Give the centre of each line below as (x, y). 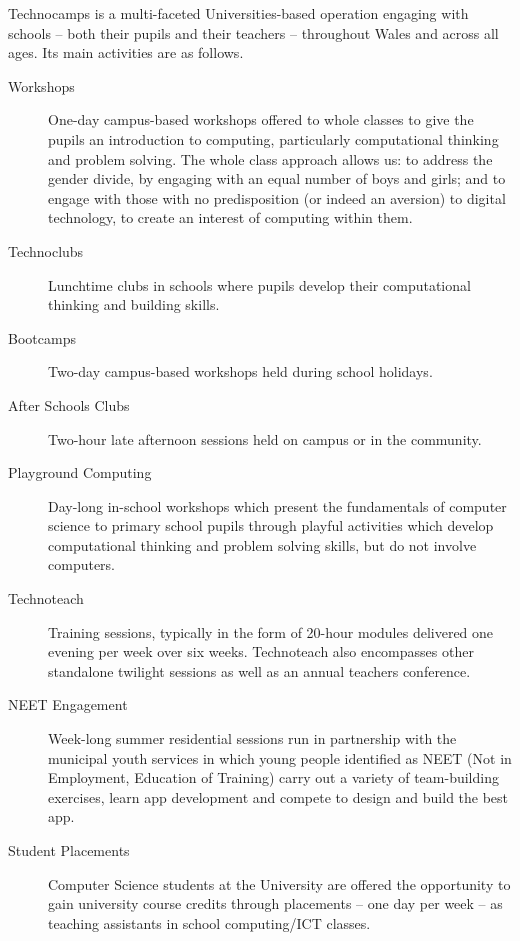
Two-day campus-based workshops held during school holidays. (240, 371)
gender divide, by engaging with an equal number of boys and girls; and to (277, 178)
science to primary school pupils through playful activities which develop (271, 525)
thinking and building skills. (134, 304)
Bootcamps (42, 337)
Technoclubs (46, 250)
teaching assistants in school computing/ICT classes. (209, 922)
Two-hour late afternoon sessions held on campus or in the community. (265, 438)
